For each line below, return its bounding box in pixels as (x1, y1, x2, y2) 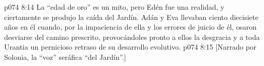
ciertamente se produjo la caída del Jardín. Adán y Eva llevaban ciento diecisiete (4, 11, 258, 22)
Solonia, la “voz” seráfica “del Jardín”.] (4, 51, 126, 62)
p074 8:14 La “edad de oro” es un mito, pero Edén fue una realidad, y (4, 2, 224, 12)
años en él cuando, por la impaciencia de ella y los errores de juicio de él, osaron (4, 21, 257, 32)
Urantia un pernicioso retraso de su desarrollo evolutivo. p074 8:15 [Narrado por (4, 41, 257, 52)
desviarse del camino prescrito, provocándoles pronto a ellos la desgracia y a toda (4, 31, 260, 42)
